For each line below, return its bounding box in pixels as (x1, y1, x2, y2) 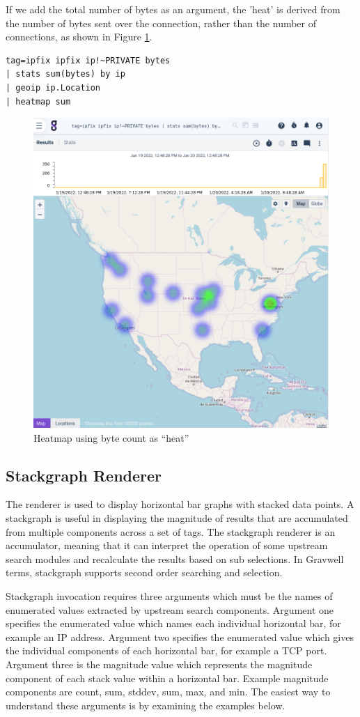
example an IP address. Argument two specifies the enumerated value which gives (6, 629, 354, 644)
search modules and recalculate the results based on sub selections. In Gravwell (6, 551, 344, 566)
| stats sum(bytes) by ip (6, 69, 125, 79)
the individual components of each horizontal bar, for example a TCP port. (6, 643, 327, 658)
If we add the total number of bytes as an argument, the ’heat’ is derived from (6, 2, 341, 16)
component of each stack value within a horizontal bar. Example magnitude (6, 670, 329, 685)
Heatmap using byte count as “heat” (33, 430, 189, 445)
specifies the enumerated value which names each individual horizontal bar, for (6, 616, 341, 631)
